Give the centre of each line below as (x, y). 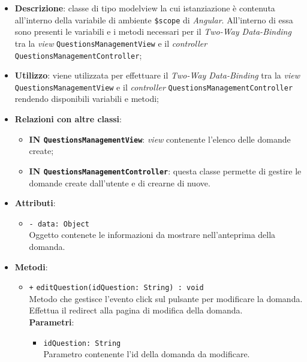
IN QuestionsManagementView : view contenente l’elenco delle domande (160, 139)
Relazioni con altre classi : (68, 119)
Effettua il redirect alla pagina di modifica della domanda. (136, 310)
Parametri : (52, 322)
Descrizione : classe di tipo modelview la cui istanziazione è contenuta (145, 8)
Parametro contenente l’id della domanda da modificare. (147, 354)
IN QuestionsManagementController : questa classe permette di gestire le (165, 171)
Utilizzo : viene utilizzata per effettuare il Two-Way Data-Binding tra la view (157, 75)
